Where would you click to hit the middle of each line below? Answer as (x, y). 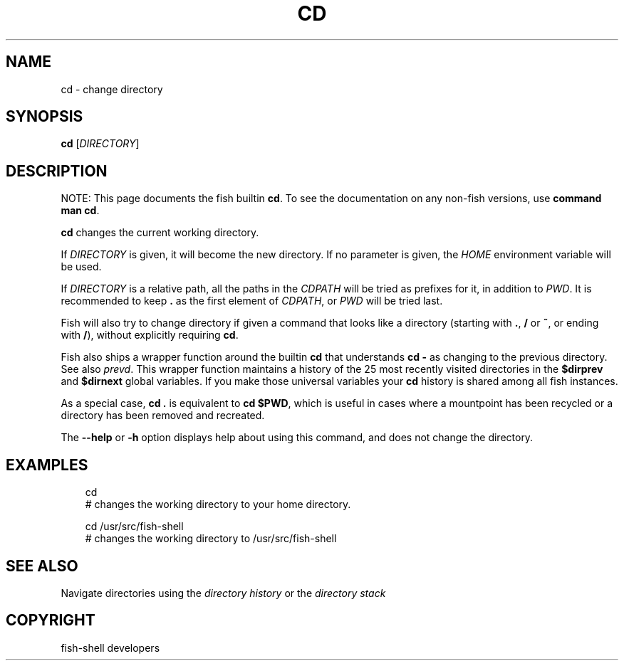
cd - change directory (112, 89)
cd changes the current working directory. (160, 233)
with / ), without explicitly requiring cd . (150, 335)
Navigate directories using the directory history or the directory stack (223, 593)
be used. (81, 267)
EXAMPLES (47, 465)
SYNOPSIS (45, 117)
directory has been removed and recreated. (163, 416)
